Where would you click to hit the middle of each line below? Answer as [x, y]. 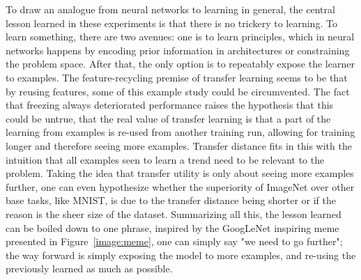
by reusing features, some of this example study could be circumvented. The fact [178, 91]
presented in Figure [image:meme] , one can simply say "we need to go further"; [174, 241]
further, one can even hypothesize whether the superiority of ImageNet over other [180, 186]
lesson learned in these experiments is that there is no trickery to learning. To [171, 23]
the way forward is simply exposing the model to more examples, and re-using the [181, 255]
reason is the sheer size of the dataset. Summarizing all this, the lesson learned [174, 213]
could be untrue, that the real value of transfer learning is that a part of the [168, 118]
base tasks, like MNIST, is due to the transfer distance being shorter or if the [171, 200]
